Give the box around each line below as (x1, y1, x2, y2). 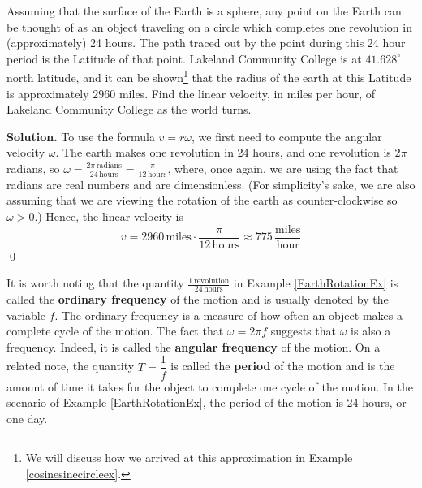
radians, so (6, 160, 60, 176)
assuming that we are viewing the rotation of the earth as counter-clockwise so (6, 192, 398, 209)
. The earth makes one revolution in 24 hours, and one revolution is (55, 144, 391, 161)
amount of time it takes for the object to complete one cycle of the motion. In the (6, 378, 413, 395)
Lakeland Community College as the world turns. (6, 101, 252, 118)
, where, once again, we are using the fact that (167, 160, 398, 176)
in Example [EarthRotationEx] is (233, 274, 398, 292)
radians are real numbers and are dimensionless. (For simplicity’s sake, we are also (6, 175, 416, 192)
